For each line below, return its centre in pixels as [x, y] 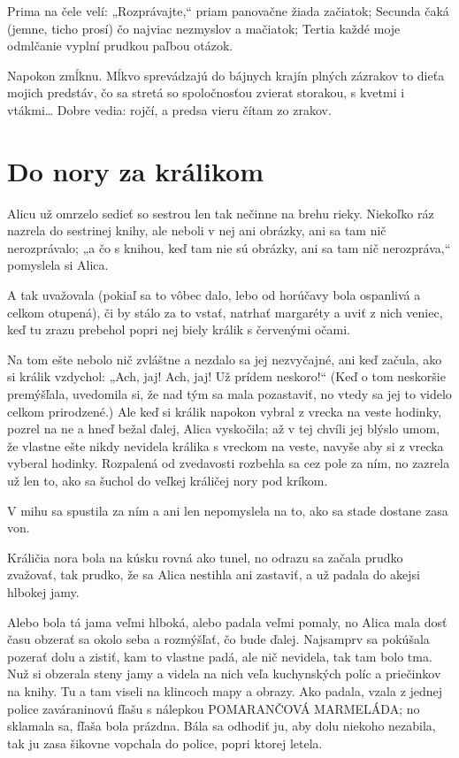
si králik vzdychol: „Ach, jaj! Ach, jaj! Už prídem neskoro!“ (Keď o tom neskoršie [226, 376]
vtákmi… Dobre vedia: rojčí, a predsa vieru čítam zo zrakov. [169, 109]
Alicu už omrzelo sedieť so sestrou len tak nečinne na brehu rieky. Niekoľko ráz [221, 213]
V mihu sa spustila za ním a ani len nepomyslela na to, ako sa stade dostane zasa [228, 510]
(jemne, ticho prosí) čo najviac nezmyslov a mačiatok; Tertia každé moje [204, 28]
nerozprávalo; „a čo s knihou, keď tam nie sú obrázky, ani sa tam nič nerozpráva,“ [229, 247]
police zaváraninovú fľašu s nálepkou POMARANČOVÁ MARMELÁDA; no [214, 708]
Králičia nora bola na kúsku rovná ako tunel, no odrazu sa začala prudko [205, 557]
